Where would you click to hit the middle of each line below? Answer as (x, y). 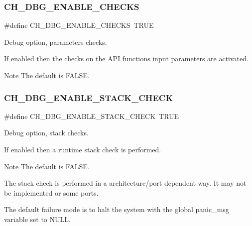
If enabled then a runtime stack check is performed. (83, 149)
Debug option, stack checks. (46, 133)
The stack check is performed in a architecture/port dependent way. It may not (125, 183)
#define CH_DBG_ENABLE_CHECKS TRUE (79, 25)
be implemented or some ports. (51, 192)
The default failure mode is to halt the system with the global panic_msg (117, 209)
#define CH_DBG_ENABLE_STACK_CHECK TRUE (92, 116)
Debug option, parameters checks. (56, 42)
